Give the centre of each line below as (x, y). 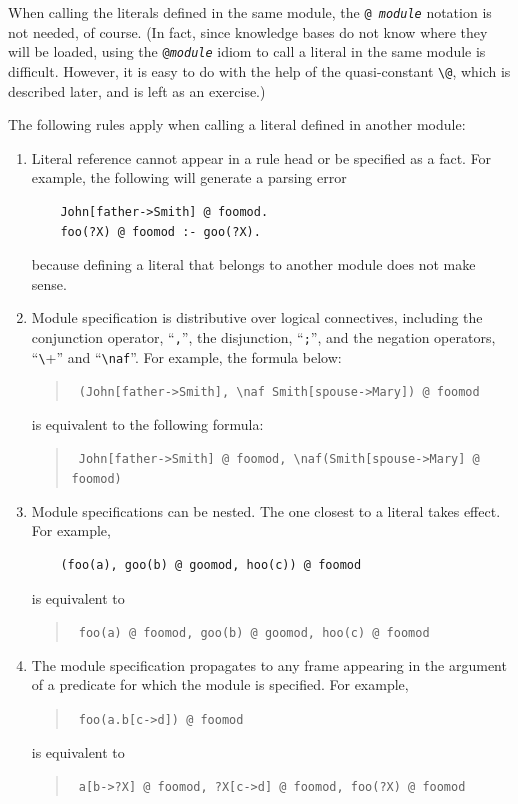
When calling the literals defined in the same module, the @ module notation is (250, 12)
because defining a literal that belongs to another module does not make (253, 264)
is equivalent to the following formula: (147, 423)
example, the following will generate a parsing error (189, 177)
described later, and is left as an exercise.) (137, 90)
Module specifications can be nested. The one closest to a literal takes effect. (266, 510)
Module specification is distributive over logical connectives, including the (257, 317)
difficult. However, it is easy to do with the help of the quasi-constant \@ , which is (259, 70)
